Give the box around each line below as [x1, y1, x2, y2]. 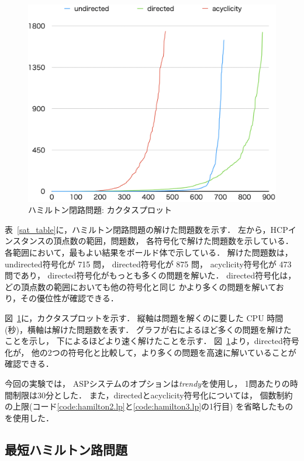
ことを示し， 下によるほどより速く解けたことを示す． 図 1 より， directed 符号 [5, 335, 299, 347]
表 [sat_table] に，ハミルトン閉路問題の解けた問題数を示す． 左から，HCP [5, 223, 288, 235]
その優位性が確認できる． [20, 292, 119, 304]
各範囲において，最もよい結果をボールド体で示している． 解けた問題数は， [5, 246, 293, 258]
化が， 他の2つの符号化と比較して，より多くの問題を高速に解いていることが [5, 346, 296, 358]
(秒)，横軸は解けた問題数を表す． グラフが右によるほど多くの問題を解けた [5, 323, 292, 335]
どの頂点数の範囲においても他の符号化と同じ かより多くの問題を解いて [5, 280, 276, 293]
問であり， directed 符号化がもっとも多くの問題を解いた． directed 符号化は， [5, 269, 296, 281]
